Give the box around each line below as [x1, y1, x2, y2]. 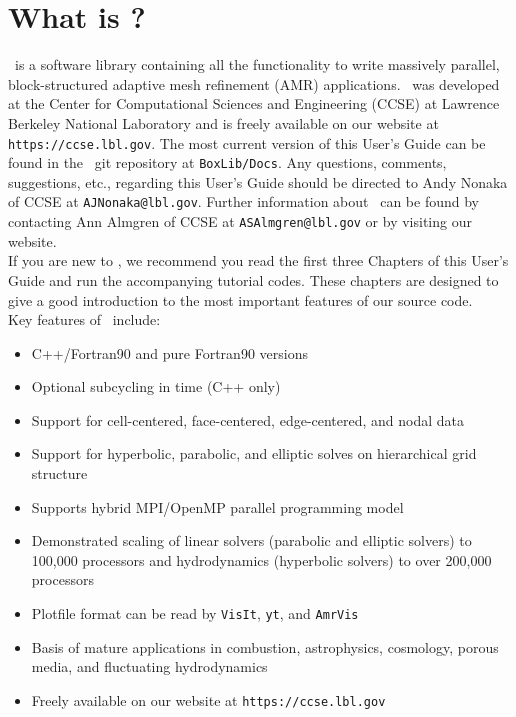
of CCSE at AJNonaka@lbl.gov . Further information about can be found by [8, 191, 479, 212]
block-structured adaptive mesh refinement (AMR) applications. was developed [8, 73, 500, 94]
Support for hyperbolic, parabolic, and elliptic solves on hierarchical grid [31, 443, 477, 464]
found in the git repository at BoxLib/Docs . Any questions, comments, [8, 152, 447, 173]
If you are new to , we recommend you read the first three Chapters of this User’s [8, 250, 509, 271]
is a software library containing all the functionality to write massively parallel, [14, 54, 500, 75]
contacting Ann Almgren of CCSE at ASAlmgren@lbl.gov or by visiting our [8, 211, 472, 232]
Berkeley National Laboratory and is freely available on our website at [8, 112, 439, 133]
